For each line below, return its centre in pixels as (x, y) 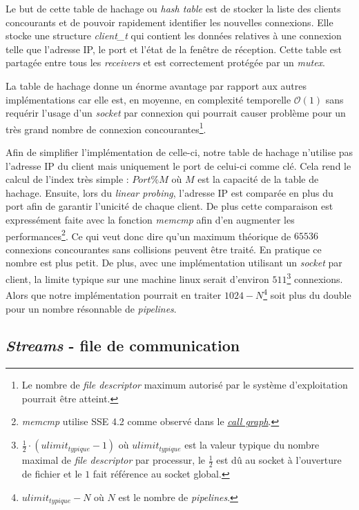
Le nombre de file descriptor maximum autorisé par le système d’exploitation (185, 385)
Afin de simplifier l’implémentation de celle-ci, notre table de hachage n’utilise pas (179, 152)
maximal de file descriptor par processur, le (114, 460)
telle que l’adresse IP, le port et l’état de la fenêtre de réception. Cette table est (174, 49)
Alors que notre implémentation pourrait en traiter (114, 294)
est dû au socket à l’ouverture (279, 460)
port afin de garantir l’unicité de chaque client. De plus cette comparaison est (169, 206)
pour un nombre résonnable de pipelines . (91, 308)
